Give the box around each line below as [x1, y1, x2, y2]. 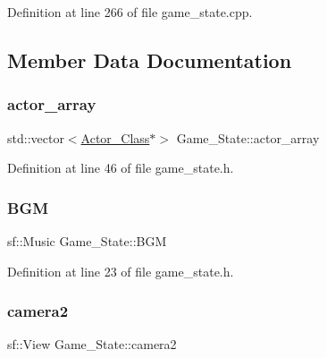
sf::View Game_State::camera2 [7, 335, 177, 354]
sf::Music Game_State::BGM [7, 232, 167, 250]
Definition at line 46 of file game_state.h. [7, 158, 234, 177]
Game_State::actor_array [176, 128, 320, 147]
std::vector [7, 128, 64, 147]
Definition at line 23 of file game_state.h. [7, 261, 234, 280]
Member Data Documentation [7, 46, 292, 73]
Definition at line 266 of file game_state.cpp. [7, 3, 253, 21]
